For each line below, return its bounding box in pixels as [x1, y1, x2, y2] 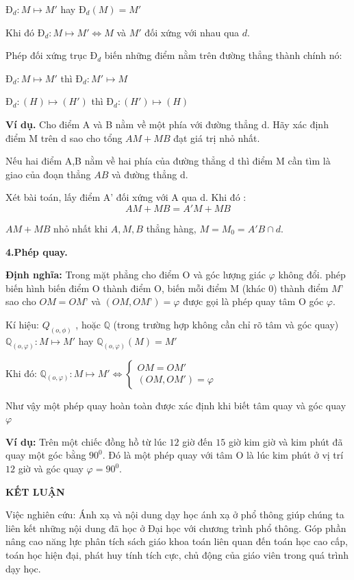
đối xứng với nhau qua [144, 25, 240, 39]
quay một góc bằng [5, 448, 86, 462]
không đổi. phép [278, 267, 346, 282]
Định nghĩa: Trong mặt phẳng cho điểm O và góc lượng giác [5, 267, 266, 282]
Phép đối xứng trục [5, 48, 87, 62]
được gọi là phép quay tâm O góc [183, 294, 324, 309]
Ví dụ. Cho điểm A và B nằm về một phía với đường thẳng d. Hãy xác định [5, 117, 329, 131]
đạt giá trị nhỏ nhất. [173, 130, 260, 145]
